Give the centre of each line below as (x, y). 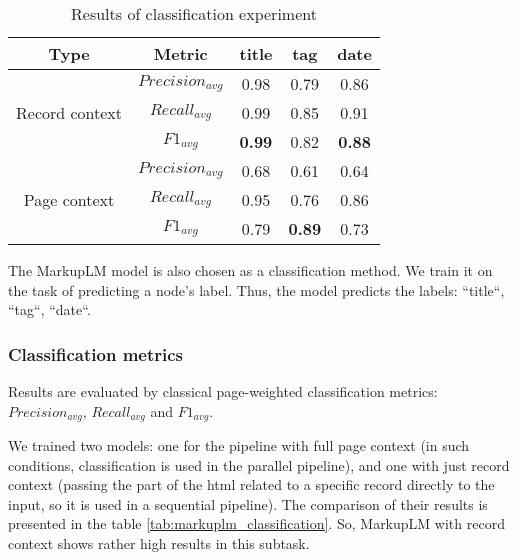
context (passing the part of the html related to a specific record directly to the (251, 484)
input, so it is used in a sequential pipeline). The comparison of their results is (248, 503)
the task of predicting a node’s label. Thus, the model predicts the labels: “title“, (256, 289)
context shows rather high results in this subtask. (159, 543)
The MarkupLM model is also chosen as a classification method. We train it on (250, 270)
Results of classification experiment (194, 13)
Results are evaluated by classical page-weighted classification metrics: (223, 391)
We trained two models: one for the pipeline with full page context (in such (239, 445)
